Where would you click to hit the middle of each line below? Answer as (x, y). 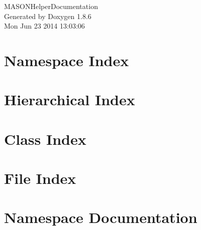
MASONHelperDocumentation (51, 6)
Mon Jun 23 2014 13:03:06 (44, 26)
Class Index (45, 139)
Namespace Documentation (101, 217)
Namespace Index (67, 60)
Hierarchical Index (70, 99)
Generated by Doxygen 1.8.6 (48, 16)
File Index (40, 178)
